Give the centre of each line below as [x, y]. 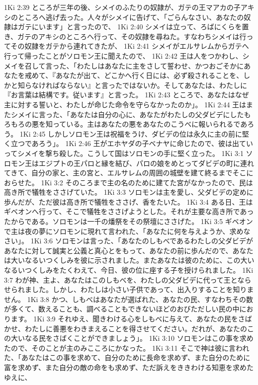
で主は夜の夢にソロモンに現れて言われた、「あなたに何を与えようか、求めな [127, 231]
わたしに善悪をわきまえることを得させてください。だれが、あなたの [136, 328]
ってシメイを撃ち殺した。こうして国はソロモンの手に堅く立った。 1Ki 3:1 [124, 153]
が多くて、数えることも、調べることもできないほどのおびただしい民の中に [125, 309]
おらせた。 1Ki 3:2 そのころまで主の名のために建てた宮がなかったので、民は [129, 182]
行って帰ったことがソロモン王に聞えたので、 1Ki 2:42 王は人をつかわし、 [123, 55]
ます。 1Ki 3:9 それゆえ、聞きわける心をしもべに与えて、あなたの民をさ [128, 318]
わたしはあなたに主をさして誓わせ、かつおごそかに [160, 65]
